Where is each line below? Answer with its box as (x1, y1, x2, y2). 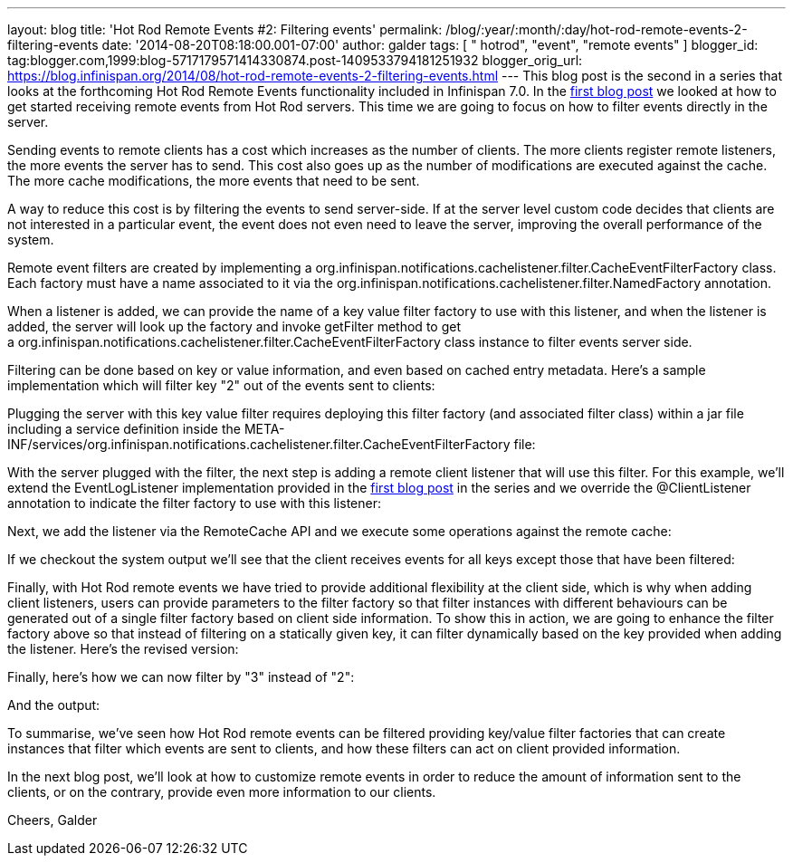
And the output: (7, 697, 100, 713)
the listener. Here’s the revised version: (7, 641, 239, 657)
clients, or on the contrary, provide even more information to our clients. (7, 784, 436, 800)
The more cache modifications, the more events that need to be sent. (7, 173, 420, 188)
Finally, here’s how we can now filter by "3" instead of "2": (7, 669, 355, 685)
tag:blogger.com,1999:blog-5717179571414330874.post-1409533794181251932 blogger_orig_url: (7, 53, 583, 68)
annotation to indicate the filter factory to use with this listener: (7, 495, 381, 511)
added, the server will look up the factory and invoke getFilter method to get (7, 319, 461, 334)
